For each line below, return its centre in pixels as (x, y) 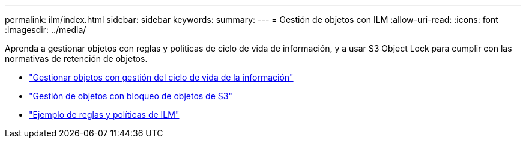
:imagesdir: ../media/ (46, 30)
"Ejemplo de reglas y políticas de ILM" (104, 114)
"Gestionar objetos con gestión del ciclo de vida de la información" (161, 77)
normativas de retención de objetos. (76, 59)
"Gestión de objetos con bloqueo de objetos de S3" (131, 96)
